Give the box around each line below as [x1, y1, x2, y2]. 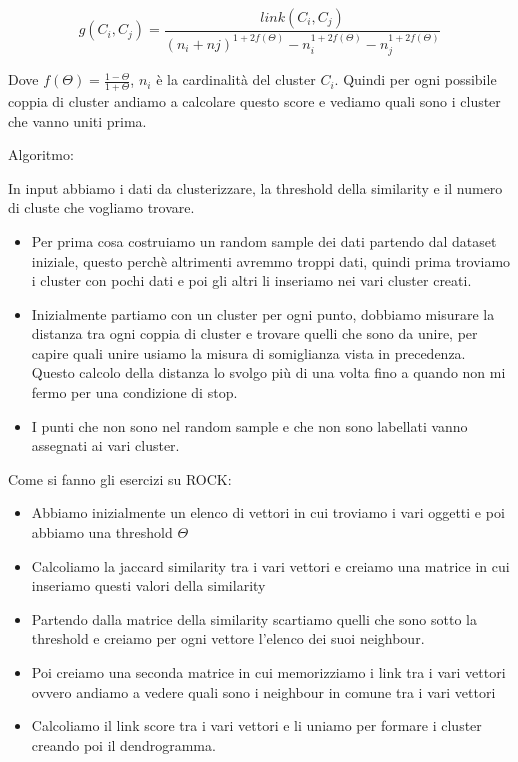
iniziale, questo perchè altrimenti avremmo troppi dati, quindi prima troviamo [31, 250, 511, 271]
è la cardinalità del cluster [156, 69, 316, 90]
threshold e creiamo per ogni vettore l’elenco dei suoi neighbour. [31, 628, 425, 649]
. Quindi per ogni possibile [334, 69, 497, 90]
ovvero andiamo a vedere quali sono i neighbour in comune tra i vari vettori [31, 681, 496, 702]
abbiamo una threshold [31, 522, 173, 543]
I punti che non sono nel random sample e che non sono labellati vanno [31, 415, 468, 436]
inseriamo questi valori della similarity [31, 575, 266, 596]
